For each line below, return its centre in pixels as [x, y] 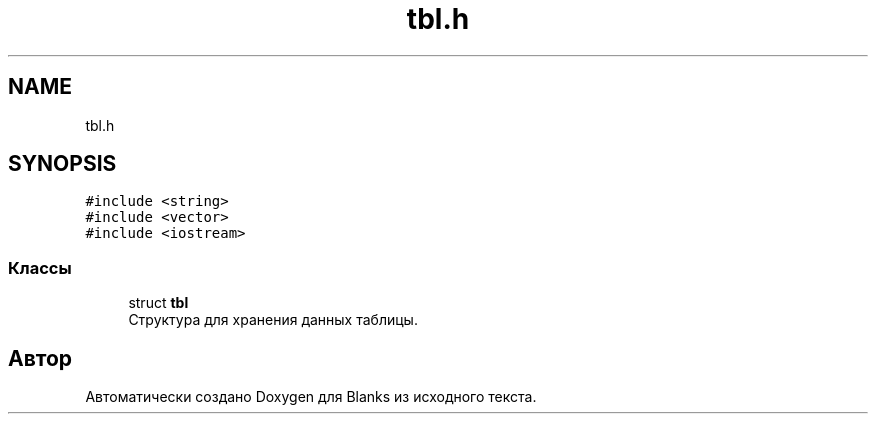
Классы [40, 267]
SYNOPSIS [62, 164]
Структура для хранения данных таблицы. [273, 320]
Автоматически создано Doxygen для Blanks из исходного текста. [311, 397]
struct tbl [158, 303]
